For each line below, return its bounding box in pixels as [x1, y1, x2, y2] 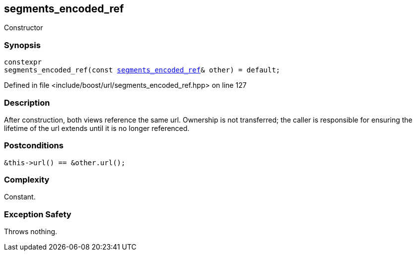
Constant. [4, 192, 36, 201]
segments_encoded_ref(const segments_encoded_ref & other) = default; [4, 66, 280, 74]
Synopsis [4, 40, 41, 50]
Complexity [4, 175, 50, 185]
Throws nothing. [4, 227, 58, 236]
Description [4, 97, 50, 108]
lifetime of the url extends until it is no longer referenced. [4, 124, 190, 132]
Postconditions [4, 140, 64, 151]
